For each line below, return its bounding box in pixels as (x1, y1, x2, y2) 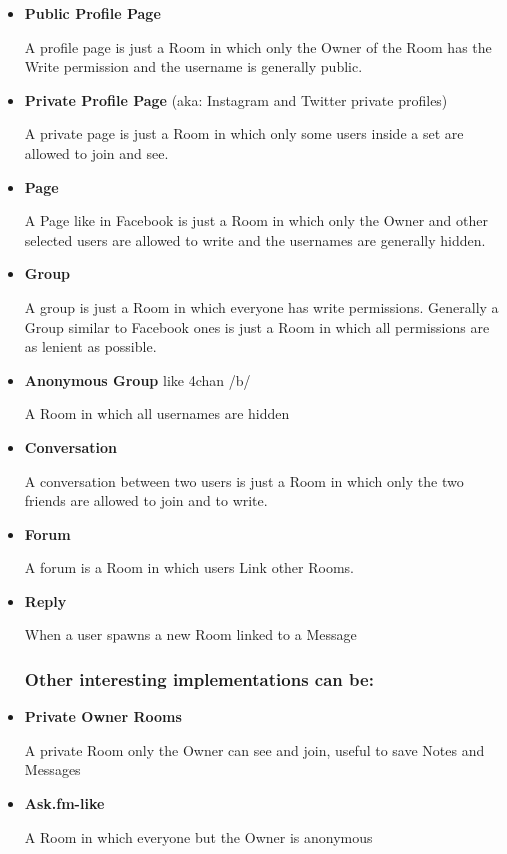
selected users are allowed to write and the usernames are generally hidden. (24, 229, 486, 250)
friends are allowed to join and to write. (24, 490, 268, 511)
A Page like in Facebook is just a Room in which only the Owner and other (24, 210, 488, 231)
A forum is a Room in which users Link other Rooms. (24, 557, 355, 578)
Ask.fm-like (24, 793, 105, 814)
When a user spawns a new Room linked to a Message (24, 624, 357, 645)
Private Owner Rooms (24, 706, 182, 727)
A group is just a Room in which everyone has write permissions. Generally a (24, 296, 499, 317)
